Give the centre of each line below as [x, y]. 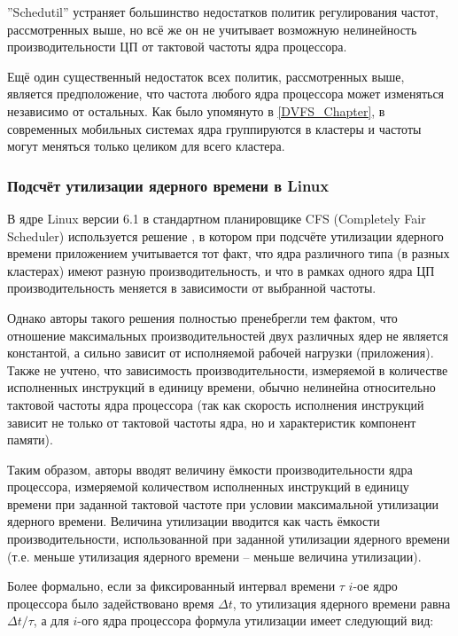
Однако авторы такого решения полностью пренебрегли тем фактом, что [202, 317]
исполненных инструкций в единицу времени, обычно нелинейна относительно [221, 387]
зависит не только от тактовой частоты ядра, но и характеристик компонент [212, 422]
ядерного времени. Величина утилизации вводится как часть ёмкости [194, 521]
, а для [51, 620]
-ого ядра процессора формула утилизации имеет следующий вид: [256, 620]
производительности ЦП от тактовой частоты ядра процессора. [177, 47]
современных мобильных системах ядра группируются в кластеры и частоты [214, 128]
